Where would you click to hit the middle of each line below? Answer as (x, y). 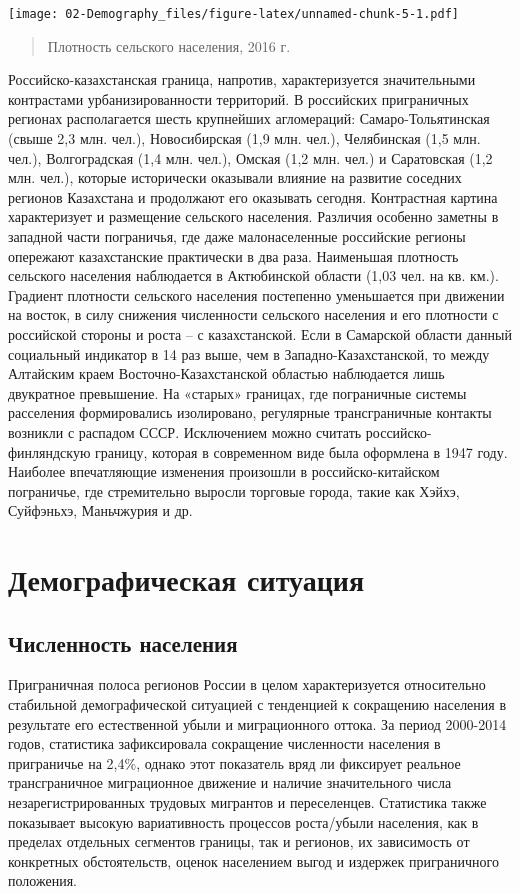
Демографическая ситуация (186, 579)
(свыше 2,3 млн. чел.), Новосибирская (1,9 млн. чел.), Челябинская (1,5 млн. (244, 138)
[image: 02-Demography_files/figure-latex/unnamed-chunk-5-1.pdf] (234, 14)
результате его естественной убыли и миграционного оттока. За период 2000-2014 (257, 723)
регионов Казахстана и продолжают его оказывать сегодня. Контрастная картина (253, 196)
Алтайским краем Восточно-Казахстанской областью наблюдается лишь (226, 373)
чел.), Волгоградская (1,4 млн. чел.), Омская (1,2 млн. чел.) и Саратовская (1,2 (250, 157)
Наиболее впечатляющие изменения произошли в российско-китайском (224, 471)
